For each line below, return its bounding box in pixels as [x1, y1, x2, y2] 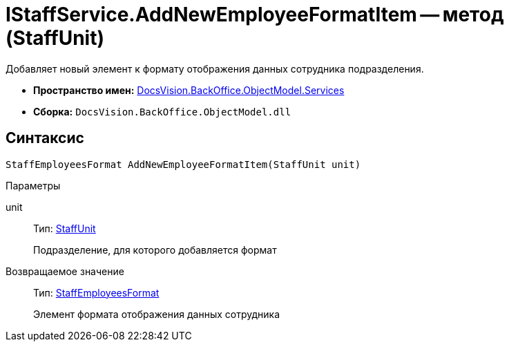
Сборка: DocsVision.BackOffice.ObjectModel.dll [33, 105, 291, 118]
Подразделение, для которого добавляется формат [33, 243, 277, 256]
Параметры [6, 179, 61, 191]
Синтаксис [6, 129, 84, 147]
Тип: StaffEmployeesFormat [33, 286, 160, 299]
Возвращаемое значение [6, 265, 124, 277]
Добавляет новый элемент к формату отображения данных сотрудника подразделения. [6, 62, 424, 75]
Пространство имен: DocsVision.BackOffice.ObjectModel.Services [33, 84, 345, 96]
